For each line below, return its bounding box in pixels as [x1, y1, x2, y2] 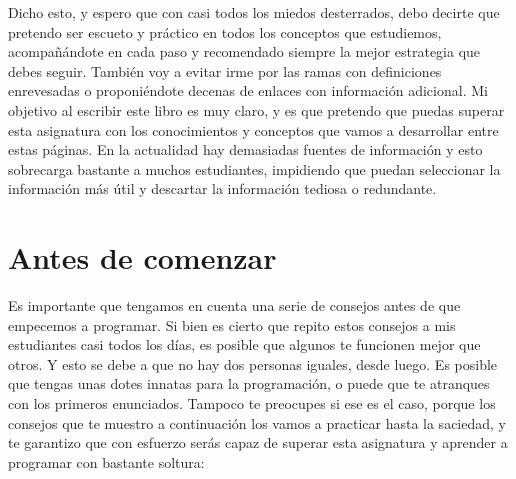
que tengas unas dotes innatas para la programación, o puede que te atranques [8, 373, 490, 394]
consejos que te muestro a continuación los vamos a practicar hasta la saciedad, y [8, 412, 506, 433]
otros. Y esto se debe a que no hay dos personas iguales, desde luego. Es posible [8, 353, 498, 374]
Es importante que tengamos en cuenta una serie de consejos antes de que [8, 295, 461, 316]
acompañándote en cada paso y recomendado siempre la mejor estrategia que [8, 41, 481, 62]
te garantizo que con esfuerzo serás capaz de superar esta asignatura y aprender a [8, 432, 508, 453]
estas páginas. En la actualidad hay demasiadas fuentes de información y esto [8, 139, 483, 160]
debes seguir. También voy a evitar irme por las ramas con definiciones [8, 60, 442, 81]
